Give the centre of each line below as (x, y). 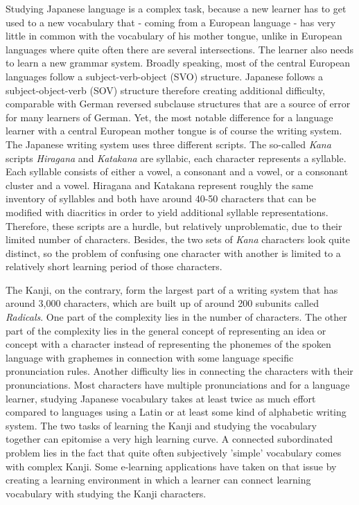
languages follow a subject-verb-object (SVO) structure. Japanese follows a (165, 76)
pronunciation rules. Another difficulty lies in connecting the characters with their (179, 371)
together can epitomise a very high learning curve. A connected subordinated (169, 439)
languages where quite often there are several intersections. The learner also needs (179, 49)
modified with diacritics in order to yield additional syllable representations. (167, 212)
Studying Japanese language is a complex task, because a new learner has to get (176, 8)
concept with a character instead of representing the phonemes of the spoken (168, 344)
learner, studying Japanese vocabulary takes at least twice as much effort (161, 398)
